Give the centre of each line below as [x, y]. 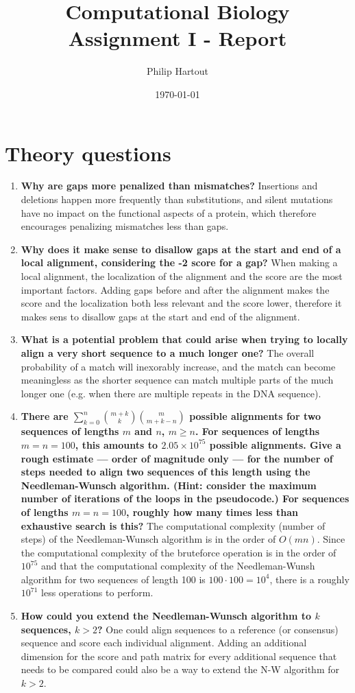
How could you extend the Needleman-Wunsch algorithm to [166, 616]
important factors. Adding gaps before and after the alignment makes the [175, 289]
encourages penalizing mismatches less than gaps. [125, 226]
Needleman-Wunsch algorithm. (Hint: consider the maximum [169, 485]
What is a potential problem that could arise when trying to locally [184, 339]
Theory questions [88, 153]
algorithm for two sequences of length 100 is [113, 579]
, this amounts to [117, 444]
